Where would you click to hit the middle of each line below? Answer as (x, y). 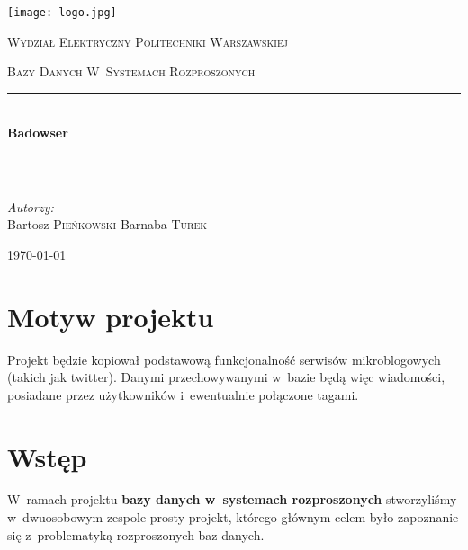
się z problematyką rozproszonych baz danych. (136, 534)
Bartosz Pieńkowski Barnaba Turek (108, 224)
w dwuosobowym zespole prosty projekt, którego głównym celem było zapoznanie (233, 517)
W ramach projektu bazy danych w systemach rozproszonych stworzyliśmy (232, 499)
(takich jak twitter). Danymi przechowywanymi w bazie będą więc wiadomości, (226, 377)
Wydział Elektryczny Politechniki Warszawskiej (148, 41)
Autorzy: (31, 206)
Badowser (38, 133)
